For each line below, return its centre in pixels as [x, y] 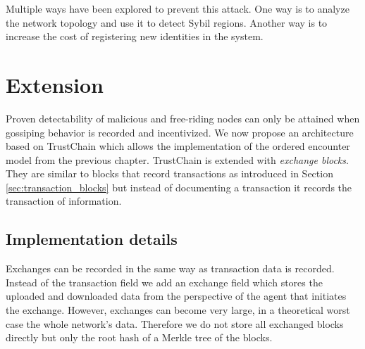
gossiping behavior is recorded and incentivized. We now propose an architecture [180, 132]
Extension [55, 84]
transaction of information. [64, 201]
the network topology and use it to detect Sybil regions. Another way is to [167, 22]
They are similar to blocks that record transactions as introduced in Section [169, 173]
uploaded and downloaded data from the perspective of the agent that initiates [176, 296]
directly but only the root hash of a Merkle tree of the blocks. [139, 337]
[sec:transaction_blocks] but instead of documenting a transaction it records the [179, 187]
